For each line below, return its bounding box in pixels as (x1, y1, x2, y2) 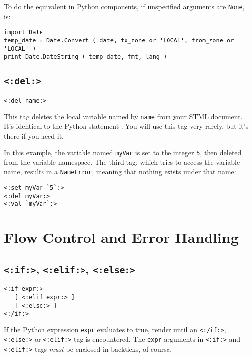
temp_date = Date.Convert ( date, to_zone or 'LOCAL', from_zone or (4, 37, 234, 44)
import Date (4, 29, 43, 36)
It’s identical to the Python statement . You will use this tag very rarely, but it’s (4, 120, 249, 131)
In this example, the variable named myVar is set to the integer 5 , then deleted (4, 147, 242, 158)
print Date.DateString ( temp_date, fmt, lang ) (4, 53, 167, 61)
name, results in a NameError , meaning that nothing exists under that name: (4, 166, 236, 177)
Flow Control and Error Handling (4, 227, 239, 247)
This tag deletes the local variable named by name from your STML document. (4, 111, 243, 121)
